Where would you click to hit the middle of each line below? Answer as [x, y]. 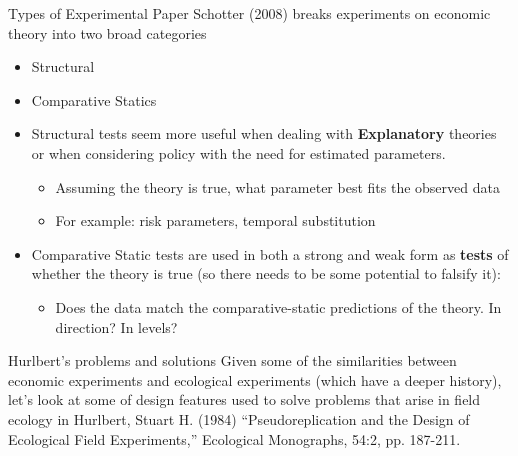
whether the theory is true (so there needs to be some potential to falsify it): [266, 273]
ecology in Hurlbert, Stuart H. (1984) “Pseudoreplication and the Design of [239, 418]
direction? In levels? [116, 326]
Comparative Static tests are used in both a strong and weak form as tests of [270, 253]
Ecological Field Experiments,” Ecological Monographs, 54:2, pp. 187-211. [234, 438]
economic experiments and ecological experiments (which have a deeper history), [255, 379]
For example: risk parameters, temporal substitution [215, 220]
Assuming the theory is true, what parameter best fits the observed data [277, 186]
